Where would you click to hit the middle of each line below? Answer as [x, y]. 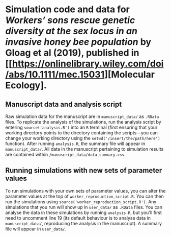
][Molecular [130, 75]
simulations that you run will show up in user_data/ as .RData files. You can [84, 207]
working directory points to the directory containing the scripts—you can [81, 133]
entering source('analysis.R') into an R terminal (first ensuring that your [81, 127]
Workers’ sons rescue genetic [70, 20]
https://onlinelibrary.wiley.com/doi [88, 64]
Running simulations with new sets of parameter [84, 170]
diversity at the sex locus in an [71, 31]
